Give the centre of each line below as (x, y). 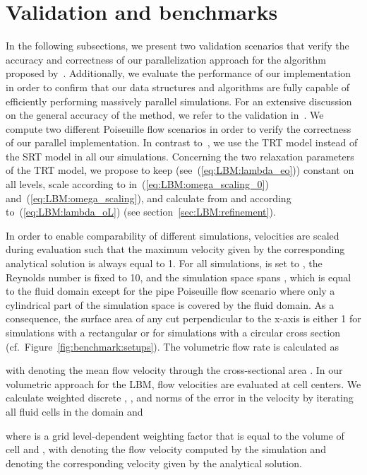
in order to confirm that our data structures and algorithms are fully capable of (178, 87)
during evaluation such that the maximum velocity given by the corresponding (175, 249)
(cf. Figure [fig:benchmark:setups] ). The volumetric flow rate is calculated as (173, 346)
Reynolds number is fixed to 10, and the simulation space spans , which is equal (179, 277)
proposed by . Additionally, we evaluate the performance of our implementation (179, 73)
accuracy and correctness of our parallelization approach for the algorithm (166, 59)
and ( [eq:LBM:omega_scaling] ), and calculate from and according (149, 198)
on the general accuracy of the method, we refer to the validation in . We (165, 115)
